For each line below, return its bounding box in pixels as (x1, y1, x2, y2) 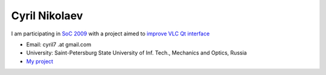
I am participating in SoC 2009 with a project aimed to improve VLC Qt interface (11, 30, 210, 37)
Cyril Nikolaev (11, 9, 83, 22)
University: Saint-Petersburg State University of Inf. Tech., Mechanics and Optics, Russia (26, 49, 247, 56)
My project (26, 58, 54, 65)
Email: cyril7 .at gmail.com (26, 41, 92, 48)
